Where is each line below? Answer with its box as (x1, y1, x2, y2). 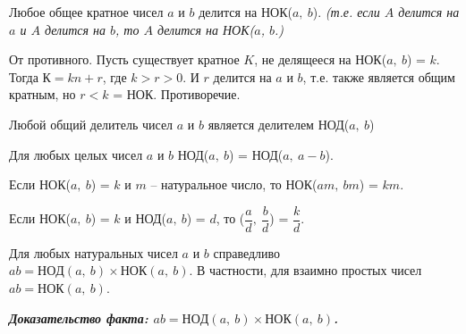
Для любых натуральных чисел (9, 243, 178, 262)
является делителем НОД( (208, 114, 350, 133)
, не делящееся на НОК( (254, 50, 387, 69)
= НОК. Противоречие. (113, 85, 241, 104)
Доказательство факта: (9, 308, 148, 327)
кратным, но (9, 85, 76, 104)
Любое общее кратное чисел (9, 3, 164, 21)
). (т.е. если (312, 3, 380, 21)
